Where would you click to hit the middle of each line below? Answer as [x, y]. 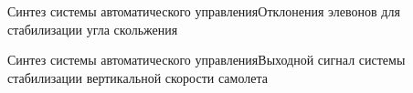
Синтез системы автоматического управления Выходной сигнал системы [206, 60]
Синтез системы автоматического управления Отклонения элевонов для [204, 11]
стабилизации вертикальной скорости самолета [138, 77]
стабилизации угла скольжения [93, 29]
